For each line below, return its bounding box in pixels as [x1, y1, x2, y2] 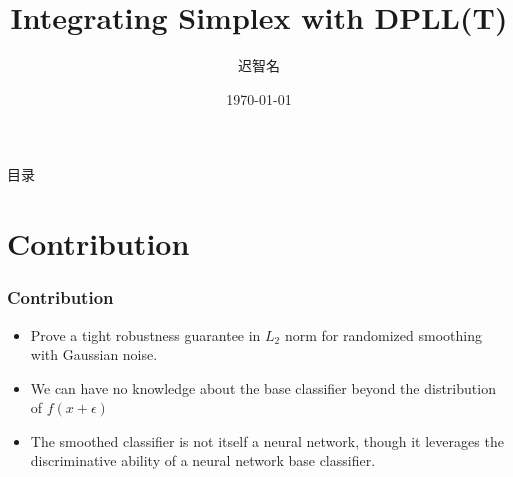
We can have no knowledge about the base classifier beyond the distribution [30, 377, 496, 398]
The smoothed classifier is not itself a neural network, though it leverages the [30, 430, 504, 451]
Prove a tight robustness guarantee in [30, 324, 261, 345]
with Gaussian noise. [30, 344, 158, 365]
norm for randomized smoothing [284, 324, 482, 345]
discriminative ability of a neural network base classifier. [30, 450, 376, 471]
